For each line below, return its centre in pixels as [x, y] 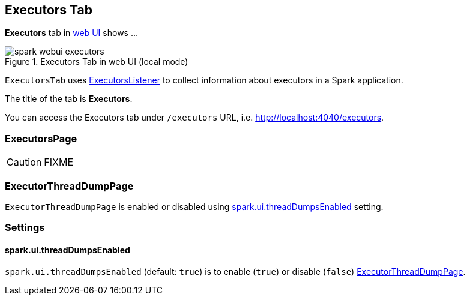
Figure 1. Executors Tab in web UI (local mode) [97, 62]
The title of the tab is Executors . [69, 99]
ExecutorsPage [41, 138]
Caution [24, 162]
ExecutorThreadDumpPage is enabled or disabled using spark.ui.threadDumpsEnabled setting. [194, 206]
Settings [25, 228]
